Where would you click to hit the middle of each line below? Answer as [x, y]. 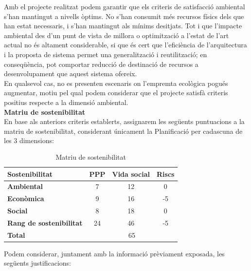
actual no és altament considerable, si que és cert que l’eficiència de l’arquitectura [125, 45]
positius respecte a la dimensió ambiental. [66, 102]
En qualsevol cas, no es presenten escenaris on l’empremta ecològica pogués [116, 83]
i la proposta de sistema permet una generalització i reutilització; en [106, 54]
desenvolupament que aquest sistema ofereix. [71, 73]
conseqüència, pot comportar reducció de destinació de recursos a [101, 64]
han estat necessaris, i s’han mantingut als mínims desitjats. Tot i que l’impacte [123, 26]
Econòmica [26, 198]
